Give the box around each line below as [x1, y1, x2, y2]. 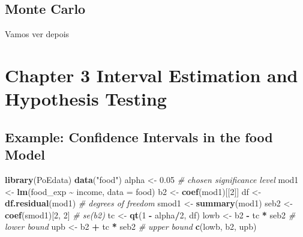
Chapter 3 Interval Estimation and [5, 62, 298, 87]
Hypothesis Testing [5, 86, 167, 111]
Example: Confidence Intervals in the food [5, 127, 273, 146]
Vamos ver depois [5, 28, 70, 40]
